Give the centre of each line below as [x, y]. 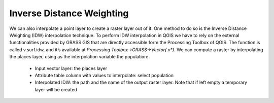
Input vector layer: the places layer [71, 68]
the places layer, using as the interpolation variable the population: [79, 57]
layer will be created [56, 89]
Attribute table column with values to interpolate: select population [104, 75]
